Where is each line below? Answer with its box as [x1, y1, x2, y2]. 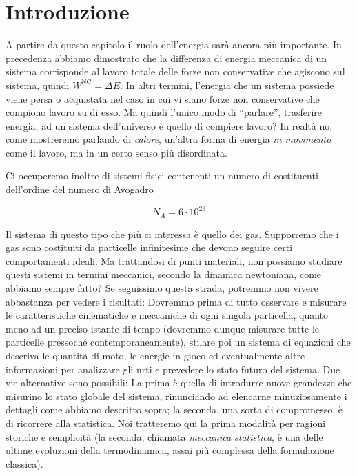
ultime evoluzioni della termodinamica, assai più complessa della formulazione [6, 443, 334, 457]
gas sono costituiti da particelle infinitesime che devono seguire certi [6, 240, 293, 255]
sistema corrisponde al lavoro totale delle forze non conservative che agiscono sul [6, 64, 345, 79]
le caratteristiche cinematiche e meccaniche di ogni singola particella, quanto [6, 308, 329, 322]
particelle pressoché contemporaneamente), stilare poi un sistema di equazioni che [6, 335, 351, 349]
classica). [6, 456, 43, 470]
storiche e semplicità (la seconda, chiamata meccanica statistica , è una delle [6, 429, 323, 444]
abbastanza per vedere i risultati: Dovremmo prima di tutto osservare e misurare [6, 294, 347, 308]
